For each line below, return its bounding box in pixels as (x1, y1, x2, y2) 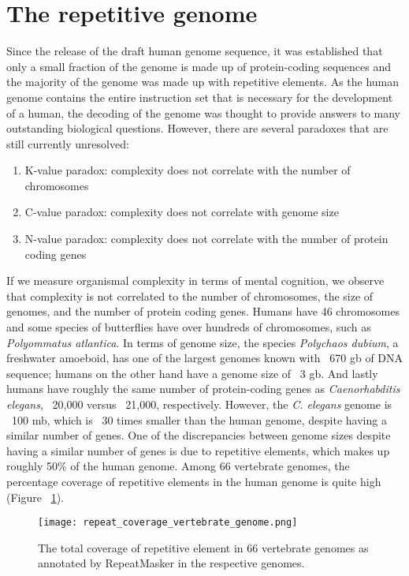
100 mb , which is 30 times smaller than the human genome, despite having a (11, 411, 387, 428)
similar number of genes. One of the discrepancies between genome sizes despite (6, 427, 391, 443)
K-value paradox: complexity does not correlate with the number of (24, 162, 351, 178)
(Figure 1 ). (6, 488, 64, 505)
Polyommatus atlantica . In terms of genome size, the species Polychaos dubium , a (6, 334, 399, 350)
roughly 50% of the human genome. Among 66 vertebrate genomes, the (6, 458, 350, 474)
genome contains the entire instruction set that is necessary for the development (6, 88, 393, 105)
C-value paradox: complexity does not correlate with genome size (24, 204, 339, 220)
